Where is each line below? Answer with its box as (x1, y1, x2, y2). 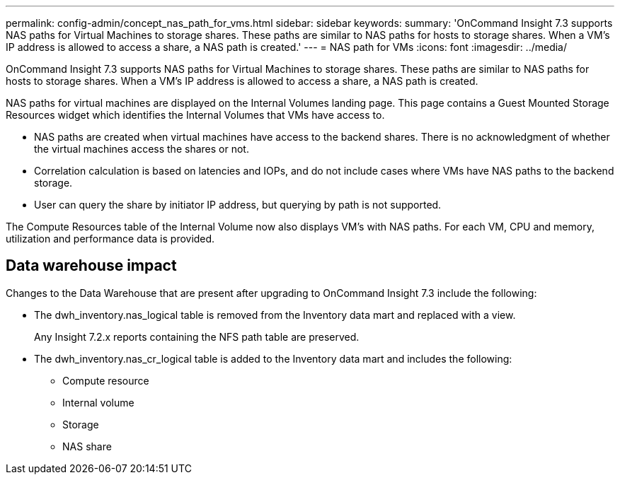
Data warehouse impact (6, 257, 177, 275)
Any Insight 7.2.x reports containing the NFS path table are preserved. (34, 330, 360, 343)
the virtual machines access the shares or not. (34, 143, 249, 155)
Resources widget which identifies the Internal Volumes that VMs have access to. (6, 109, 385, 121)
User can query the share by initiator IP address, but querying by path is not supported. (34, 199, 442, 211)
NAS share (62, 440, 112, 452)
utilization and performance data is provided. (6, 233, 215, 245)
